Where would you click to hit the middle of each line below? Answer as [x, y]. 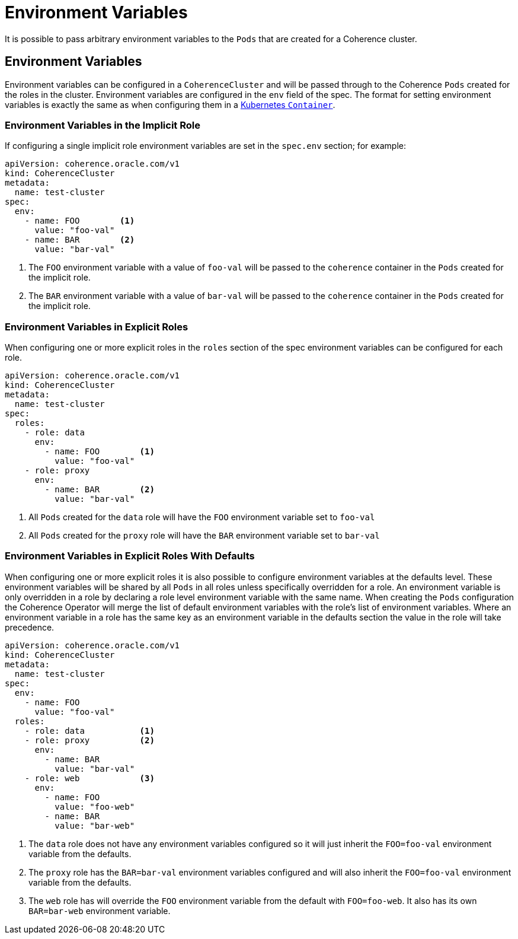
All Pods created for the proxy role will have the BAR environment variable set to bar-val [204, 536]
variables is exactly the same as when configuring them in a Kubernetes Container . [170, 104]
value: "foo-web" [95, 806]
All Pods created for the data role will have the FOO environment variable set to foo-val [202, 517]
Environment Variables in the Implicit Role [103, 125]
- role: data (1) [89, 730]
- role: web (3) [89, 778]
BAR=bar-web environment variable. [100, 911]
